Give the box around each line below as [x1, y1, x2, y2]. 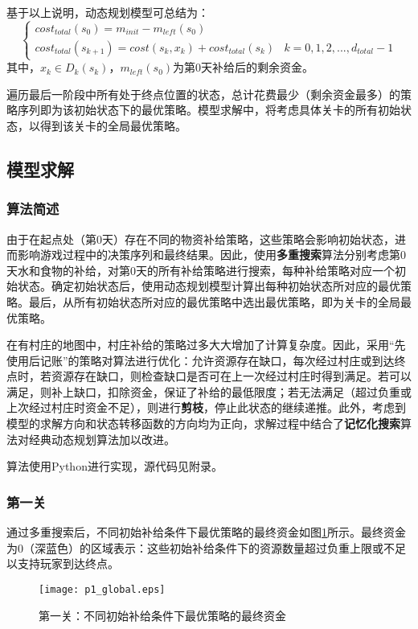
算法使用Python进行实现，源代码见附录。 [6, 458, 223, 475]
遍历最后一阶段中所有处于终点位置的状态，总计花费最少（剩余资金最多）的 [6, 85, 400, 102]
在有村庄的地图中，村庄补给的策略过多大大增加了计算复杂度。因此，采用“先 [6, 336, 406, 353]
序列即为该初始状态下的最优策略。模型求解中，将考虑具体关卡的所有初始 [17, 101, 400, 118]
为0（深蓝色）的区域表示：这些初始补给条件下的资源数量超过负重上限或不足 [6, 539, 406, 556]
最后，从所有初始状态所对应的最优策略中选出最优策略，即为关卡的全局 [28, 293, 400, 310]
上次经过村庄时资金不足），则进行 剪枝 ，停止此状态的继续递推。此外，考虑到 [6, 399, 406, 416]
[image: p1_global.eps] [39, 583, 166, 595]
